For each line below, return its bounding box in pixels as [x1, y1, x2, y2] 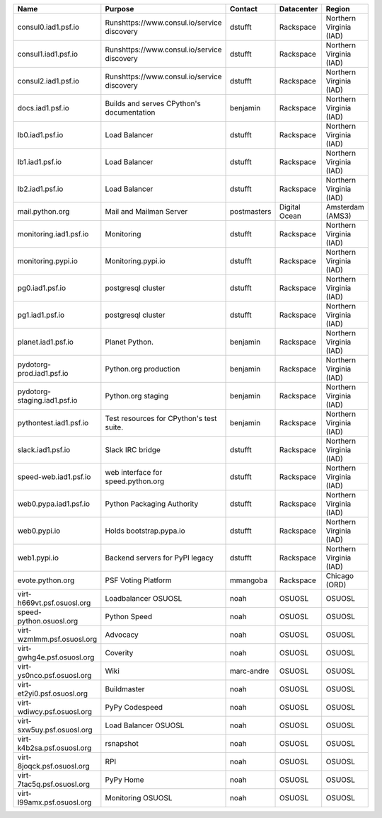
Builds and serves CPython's [105, 99, 201, 108]
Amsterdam [325, 202, 364, 212]
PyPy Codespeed [105, 703, 163, 712]
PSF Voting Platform [105, 575, 173, 585]
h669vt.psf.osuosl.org [17, 598, 91, 608]
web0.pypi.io [17, 526, 61, 536]
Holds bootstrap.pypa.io [105, 526, 185, 536]
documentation [105, 108, 156, 117]
